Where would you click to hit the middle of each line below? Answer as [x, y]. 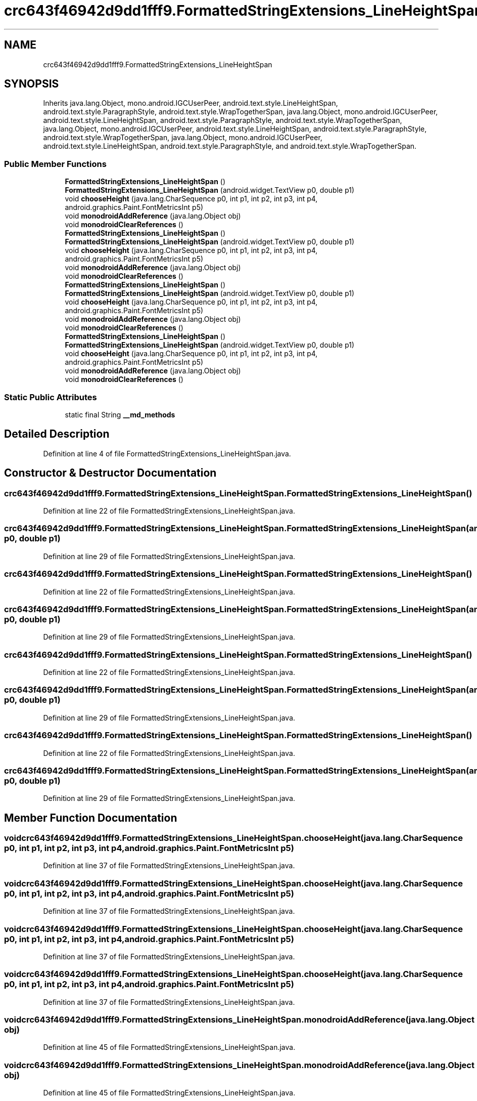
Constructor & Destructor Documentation [110, 473]
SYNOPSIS [32, 84]
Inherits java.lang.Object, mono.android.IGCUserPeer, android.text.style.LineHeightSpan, [190, 103]
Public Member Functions [55, 164]
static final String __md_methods [120, 414]
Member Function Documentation [91, 818]
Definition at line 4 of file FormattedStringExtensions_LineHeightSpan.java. [167, 453]
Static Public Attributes [51, 397]
